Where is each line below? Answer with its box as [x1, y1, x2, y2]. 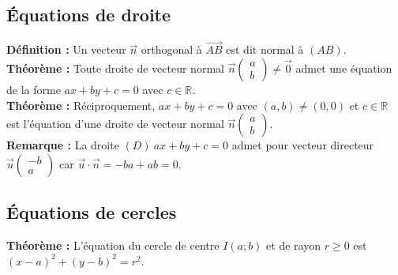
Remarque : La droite [6, 137, 119, 153]
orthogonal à [141, 41, 202, 58]
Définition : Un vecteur [6, 41, 126, 58]
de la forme [6, 81, 61, 98]
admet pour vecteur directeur [231, 137, 374, 153]
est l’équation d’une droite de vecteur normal [6, 115, 224, 132]
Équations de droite [6, 2, 171, 27]
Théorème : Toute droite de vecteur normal [6, 60, 224, 77]
